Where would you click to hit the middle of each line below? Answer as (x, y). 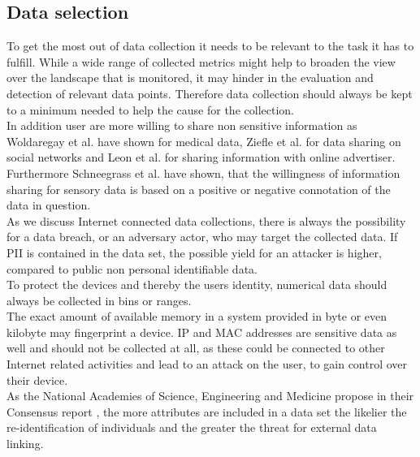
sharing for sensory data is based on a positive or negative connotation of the (199, 189)
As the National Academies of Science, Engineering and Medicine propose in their (210, 396)
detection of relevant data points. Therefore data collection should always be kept (210, 93)
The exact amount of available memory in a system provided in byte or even (197, 316)
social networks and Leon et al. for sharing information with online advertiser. (201, 157)
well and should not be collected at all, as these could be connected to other (196, 348)
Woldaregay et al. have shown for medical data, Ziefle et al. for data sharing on (204, 141)
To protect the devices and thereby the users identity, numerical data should (197, 285)
